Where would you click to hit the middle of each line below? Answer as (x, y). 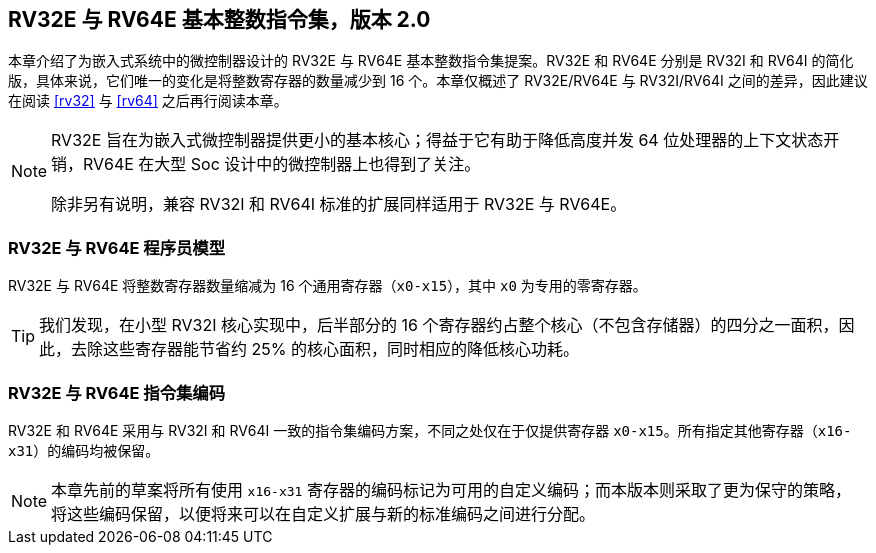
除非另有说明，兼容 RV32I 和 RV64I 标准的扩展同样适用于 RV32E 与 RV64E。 (339, 204)
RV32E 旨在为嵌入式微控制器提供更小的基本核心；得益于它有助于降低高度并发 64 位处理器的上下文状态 (437, 140)
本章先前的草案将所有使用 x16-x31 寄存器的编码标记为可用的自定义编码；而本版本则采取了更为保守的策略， (451, 489)
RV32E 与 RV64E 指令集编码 (117, 392)
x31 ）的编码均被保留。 (84, 450)
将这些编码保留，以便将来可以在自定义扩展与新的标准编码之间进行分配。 (323, 513)
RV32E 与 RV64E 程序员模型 (117, 247)
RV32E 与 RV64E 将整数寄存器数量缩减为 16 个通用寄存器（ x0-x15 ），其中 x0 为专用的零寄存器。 (327, 286)
